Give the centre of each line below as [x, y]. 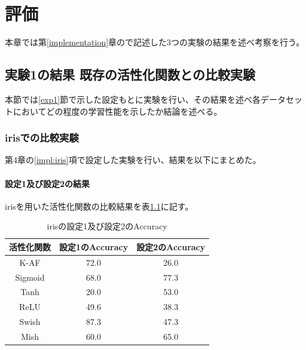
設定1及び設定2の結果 [48, 183]
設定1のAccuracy [94, 246]
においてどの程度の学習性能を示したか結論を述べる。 [117, 111]
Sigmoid [30, 277]
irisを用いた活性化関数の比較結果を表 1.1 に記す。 [99, 206]
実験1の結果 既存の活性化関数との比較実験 [130, 74]
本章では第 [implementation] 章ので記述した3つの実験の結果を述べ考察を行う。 [155, 42]
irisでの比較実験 [42, 138]
